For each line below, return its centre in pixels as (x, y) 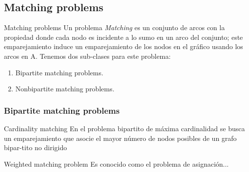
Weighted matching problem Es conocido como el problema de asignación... (116, 163)
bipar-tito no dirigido (36, 147)
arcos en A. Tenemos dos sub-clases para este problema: (87, 56)
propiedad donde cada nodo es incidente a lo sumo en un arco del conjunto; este (124, 37)
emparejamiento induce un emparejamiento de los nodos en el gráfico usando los (124, 46)
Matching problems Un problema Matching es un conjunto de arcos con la (115, 27)
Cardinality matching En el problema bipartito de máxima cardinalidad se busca (124, 128)
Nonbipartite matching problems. (65, 89)
